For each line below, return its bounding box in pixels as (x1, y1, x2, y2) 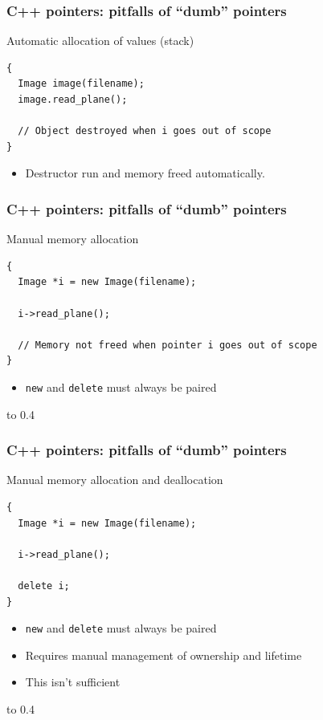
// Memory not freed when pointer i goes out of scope (18, 339, 317, 351)
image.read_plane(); (18, 94, 128, 105)
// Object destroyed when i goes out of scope (18, 125, 272, 137)
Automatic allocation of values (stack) (6, 32, 194, 49)
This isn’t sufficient (25, 673, 121, 690)
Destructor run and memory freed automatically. (25, 165, 265, 181)
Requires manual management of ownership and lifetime (25, 646, 302, 663)
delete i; (18, 580, 70, 592)
